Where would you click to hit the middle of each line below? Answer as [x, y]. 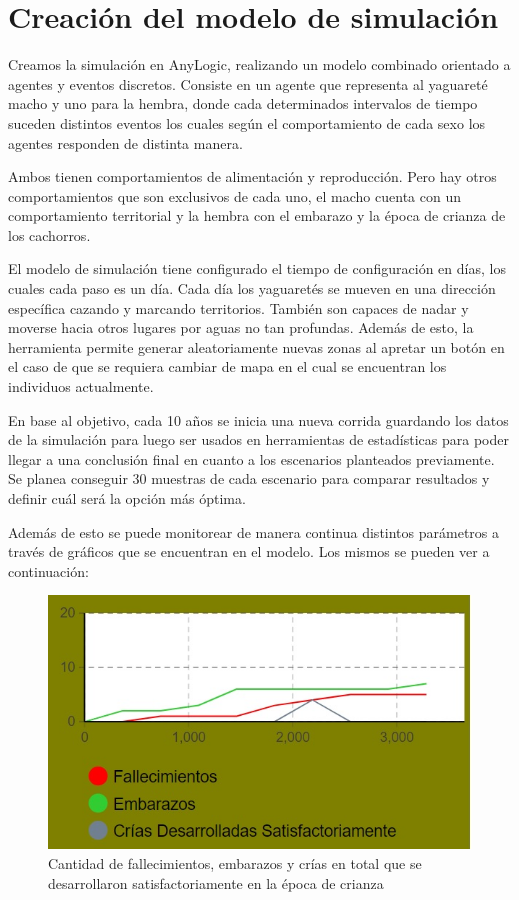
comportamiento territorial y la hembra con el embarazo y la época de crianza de [257, 215]
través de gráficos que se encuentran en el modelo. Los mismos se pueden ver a [249, 551]
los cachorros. [49, 234]
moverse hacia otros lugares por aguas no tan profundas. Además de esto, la [241, 327]
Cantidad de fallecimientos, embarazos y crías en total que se [235, 862]
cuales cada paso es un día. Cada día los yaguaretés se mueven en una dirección [252, 288]
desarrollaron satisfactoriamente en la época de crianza [216, 882]
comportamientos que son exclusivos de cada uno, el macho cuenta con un [234, 195]
